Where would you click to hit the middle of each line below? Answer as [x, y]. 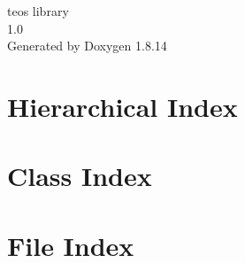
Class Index [80, 176]
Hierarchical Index [122, 106]
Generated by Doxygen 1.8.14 [87, 46]
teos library [38, 11]
